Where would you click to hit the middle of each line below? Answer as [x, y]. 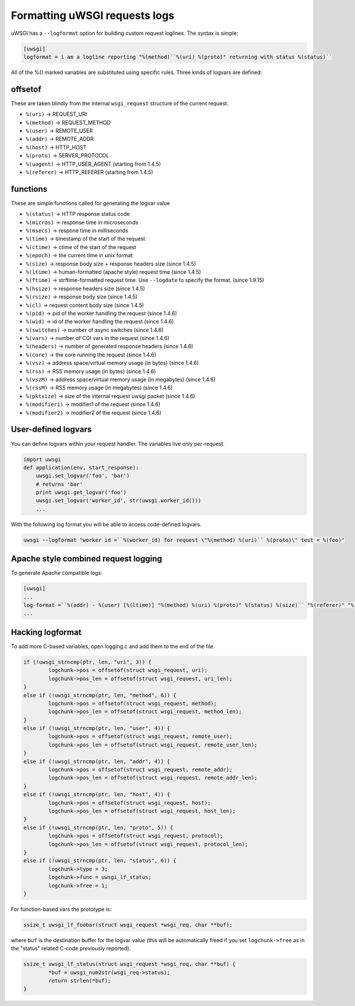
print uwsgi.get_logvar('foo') [81, 493]
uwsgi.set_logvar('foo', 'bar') [83, 476]
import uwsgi [42, 459]
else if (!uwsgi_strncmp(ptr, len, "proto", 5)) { [99, 827]
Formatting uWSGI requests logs [93, 15]
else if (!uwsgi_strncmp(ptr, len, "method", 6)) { [100, 695]
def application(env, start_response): [81, 468]
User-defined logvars [51, 430]
